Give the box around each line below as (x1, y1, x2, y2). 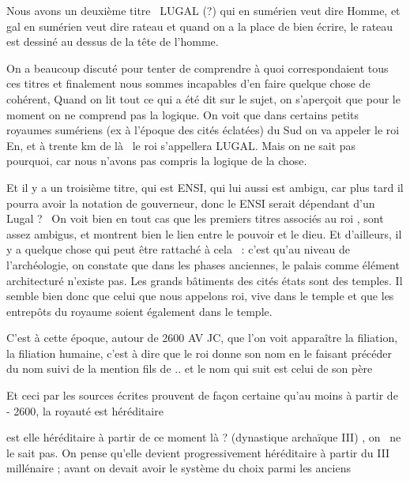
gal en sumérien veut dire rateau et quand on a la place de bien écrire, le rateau (6, 17, 393, 34)
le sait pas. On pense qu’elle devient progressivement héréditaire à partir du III (6, 444, 390, 460)
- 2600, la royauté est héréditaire (6, 402, 164, 419)
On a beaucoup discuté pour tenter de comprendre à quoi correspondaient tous (6, 59, 389, 76)
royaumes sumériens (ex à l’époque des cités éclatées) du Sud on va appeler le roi (6, 122, 400, 138)
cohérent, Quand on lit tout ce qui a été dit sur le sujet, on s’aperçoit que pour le (6, 90, 401, 107)
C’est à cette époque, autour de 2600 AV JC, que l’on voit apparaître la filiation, (6, 329, 398, 346)
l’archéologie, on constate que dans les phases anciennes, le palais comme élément (6, 256, 400, 272)
